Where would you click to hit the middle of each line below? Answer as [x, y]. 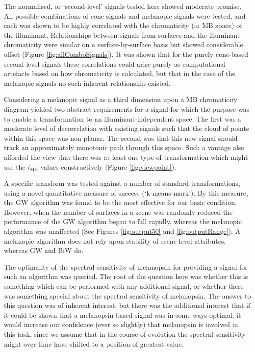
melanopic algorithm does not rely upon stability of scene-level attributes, [115, 240]
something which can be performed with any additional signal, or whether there [124, 286]
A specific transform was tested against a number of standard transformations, [122, 183]
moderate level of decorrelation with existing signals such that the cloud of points [127, 128]
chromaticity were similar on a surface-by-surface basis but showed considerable [124, 44]
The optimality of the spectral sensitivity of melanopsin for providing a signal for [126, 266]
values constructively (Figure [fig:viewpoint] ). [108, 166]
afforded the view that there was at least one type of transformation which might [126, 157]
